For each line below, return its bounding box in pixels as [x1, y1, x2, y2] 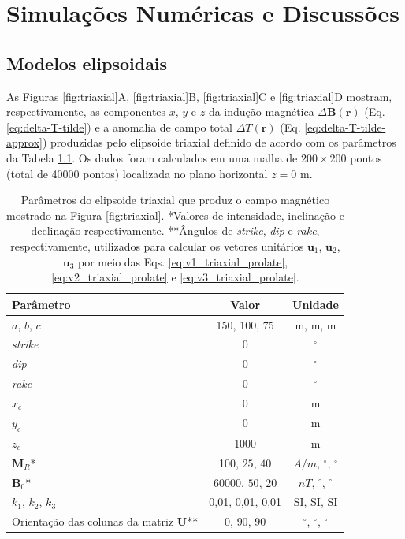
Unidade [292, 296, 339, 312]
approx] [6, 134, 43, 151]
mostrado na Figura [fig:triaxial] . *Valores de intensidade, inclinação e [6, 206, 344, 223]
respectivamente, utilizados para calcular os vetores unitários [10, 237, 304, 254]
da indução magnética [208, 103, 314, 120]
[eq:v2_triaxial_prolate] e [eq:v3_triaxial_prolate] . [51, 269, 299, 285]
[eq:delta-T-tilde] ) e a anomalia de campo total [6, 118, 232, 135]
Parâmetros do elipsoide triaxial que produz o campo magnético [20, 191, 330, 208]
